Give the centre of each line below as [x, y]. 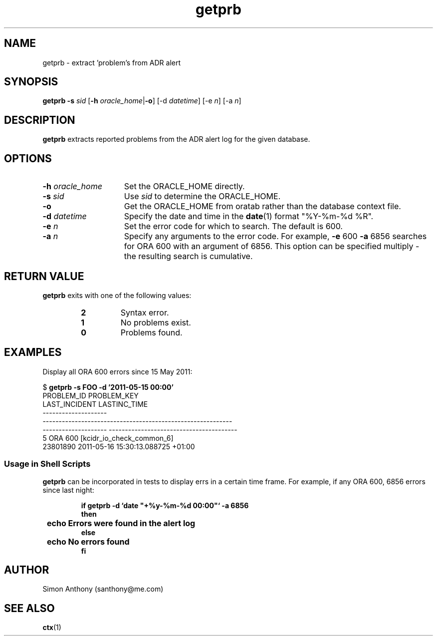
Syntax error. [145, 312]
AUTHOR [27, 570]
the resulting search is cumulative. [188, 256]
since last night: [68, 490]
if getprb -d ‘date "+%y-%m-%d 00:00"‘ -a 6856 [165, 505]
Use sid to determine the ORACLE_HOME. [202, 196]
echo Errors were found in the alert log [121, 523]
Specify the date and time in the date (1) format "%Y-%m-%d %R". [249, 216]
